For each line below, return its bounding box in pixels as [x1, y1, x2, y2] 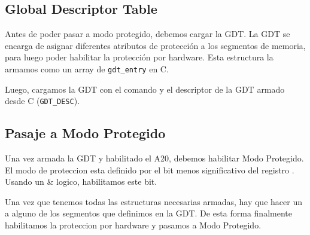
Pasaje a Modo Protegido [5, 124, 166, 142]
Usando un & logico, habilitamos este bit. [5, 175, 157, 188]
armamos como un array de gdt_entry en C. [5, 62, 169, 75]
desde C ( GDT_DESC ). [5, 94, 80, 107]
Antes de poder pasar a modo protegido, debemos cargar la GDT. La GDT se [5, 28, 290, 40]
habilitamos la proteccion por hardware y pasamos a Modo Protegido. [5, 219, 262, 231]
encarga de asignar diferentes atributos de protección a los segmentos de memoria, [5, 39, 306, 51]
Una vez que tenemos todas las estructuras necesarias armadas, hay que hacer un [5, 195, 302, 207]
